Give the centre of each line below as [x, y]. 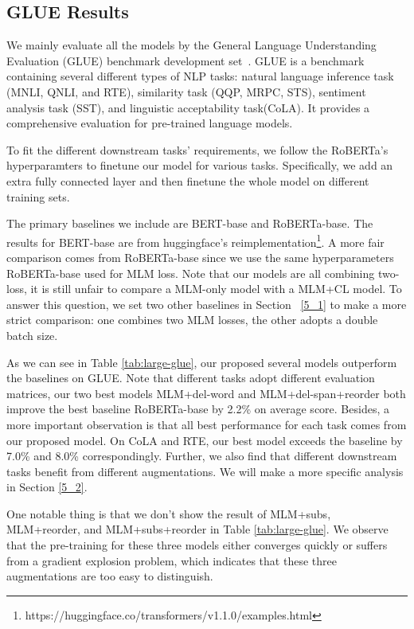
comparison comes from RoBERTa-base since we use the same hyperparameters [200, 257]
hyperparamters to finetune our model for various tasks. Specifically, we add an [200, 165]
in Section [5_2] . [47, 487]
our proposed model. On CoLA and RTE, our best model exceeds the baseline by [205, 440]
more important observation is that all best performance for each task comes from [207, 424]
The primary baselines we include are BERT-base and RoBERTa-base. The [190, 223]
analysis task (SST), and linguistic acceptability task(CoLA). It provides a [188, 107]
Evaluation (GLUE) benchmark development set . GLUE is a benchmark [186, 60]
